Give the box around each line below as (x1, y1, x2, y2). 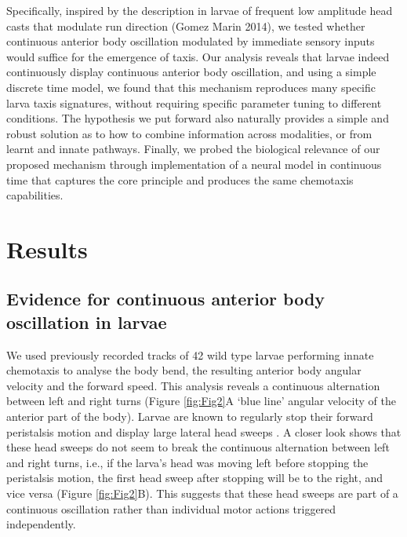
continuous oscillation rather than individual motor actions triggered (6, 500, 336, 517)
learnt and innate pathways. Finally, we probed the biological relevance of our (6, 141, 380, 157)
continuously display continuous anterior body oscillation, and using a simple (6, 64, 376, 80)
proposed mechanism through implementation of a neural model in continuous (6, 155, 382, 172)
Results (6, 232, 88, 265)
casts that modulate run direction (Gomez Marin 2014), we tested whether (6, 17, 365, 34)
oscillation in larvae (6, 309, 167, 334)
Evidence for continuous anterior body (6, 287, 325, 311)
